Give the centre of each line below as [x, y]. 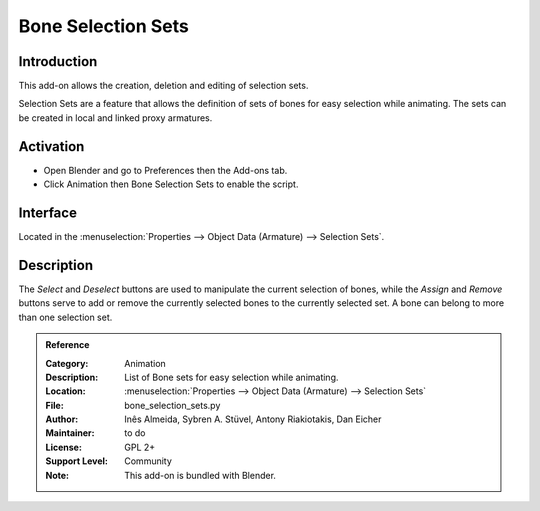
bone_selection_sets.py [172, 405]
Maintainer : [70, 433]
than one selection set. [65, 317]
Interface [47, 212]
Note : [57, 475]
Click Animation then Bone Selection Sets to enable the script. [171, 184]
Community [148, 461]
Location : [65, 391]
